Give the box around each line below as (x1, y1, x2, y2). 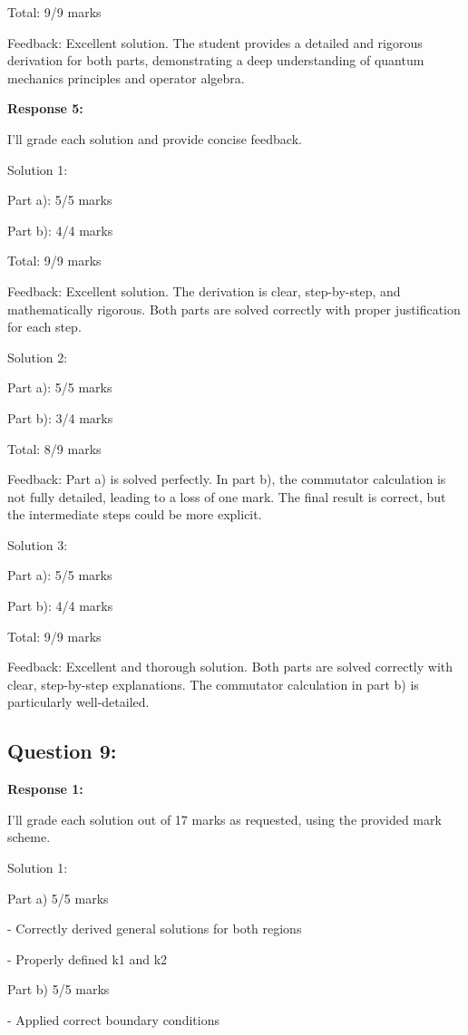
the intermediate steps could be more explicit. (7, 505, 262, 524)
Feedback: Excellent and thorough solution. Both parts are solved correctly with (7, 657, 453, 676)
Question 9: (7, 737, 117, 765)
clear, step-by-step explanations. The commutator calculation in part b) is (7, 674, 419, 693)
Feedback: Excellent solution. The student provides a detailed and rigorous (7, 33, 423, 52)
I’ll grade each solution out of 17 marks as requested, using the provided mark (7, 809, 442, 828)
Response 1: (7, 779, 83, 798)
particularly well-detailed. (7, 692, 150, 711)
